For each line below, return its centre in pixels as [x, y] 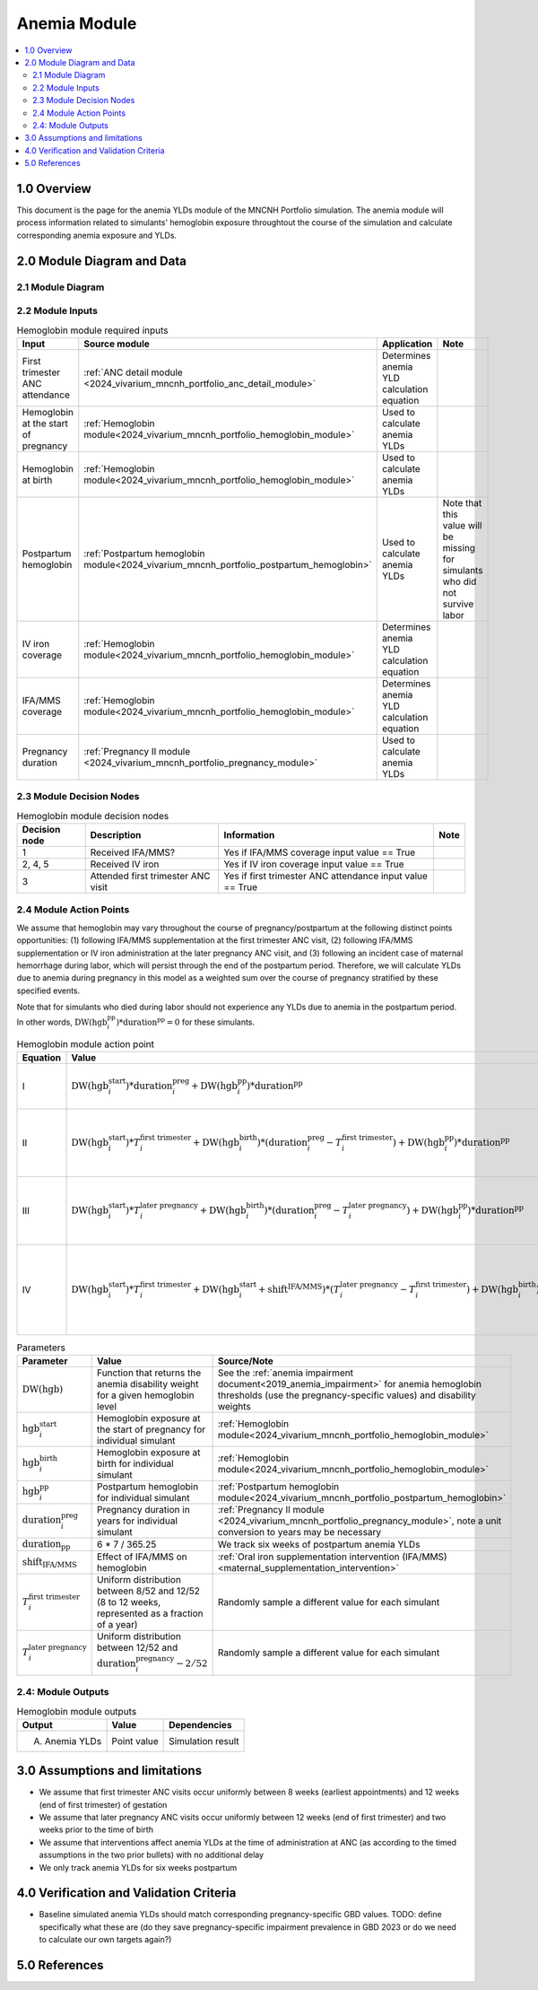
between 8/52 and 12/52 [149, 1591]
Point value [135, 1741]
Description [116, 834]
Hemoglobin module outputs [77, 1711]
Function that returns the [149, 1373]
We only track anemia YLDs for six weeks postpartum [138, 1867]
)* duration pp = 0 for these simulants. [186, 1021]
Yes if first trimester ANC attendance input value [325, 876]
